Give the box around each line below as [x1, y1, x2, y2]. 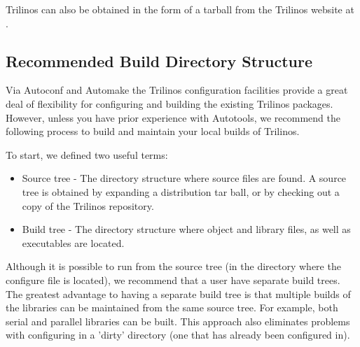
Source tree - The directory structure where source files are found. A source [22, 171, 347, 185]
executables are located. [22, 235, 125, 250]
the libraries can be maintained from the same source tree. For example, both [6, 300, 338, 315]
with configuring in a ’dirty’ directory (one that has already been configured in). [6, 327, 350, 342]
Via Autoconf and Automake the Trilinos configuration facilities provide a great [6, 83, 348, 97]
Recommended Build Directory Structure [6, 50, 313, 71]
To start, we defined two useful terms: [6, 147, 168, 162]
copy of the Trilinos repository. [22, 198, 154, 213]
